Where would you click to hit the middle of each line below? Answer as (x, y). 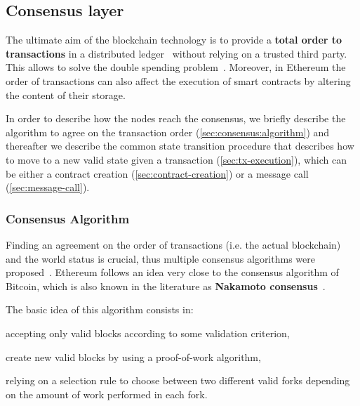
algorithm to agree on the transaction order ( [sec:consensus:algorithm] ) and (168, 132)
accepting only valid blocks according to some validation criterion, (148, 333)
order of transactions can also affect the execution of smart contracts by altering (178, 80)
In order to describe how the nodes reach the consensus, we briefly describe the (176, 118)
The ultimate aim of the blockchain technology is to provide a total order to (174, 40)
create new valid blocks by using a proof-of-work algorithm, (133, 356)
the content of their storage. (66, 94)
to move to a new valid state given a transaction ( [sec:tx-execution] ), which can (176, 159)
